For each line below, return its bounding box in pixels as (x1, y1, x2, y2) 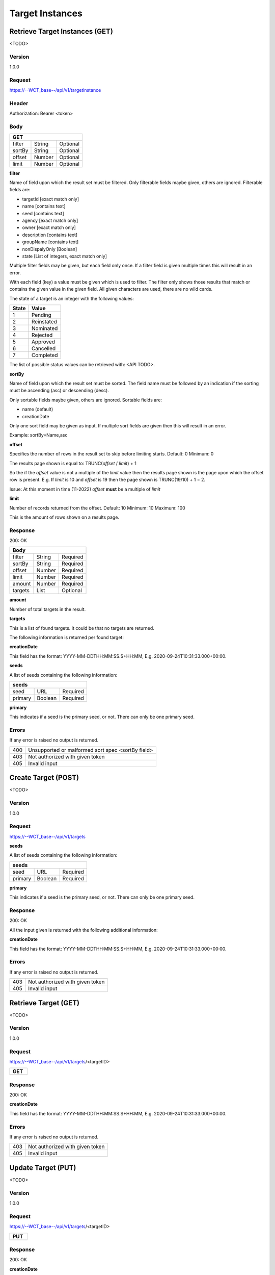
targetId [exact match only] (22, 196, 79, 202)
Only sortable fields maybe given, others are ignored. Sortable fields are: (9, 397, 162, 403)
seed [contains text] (22, 210, 65, 216)
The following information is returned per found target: (9, 634, 124, 640)
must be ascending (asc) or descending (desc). (9, 388, 109, 394)
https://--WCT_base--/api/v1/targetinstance (9, 87, 101, 93)
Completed (31, 352, 58, 359)
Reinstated (31, 318, 57, 325)
